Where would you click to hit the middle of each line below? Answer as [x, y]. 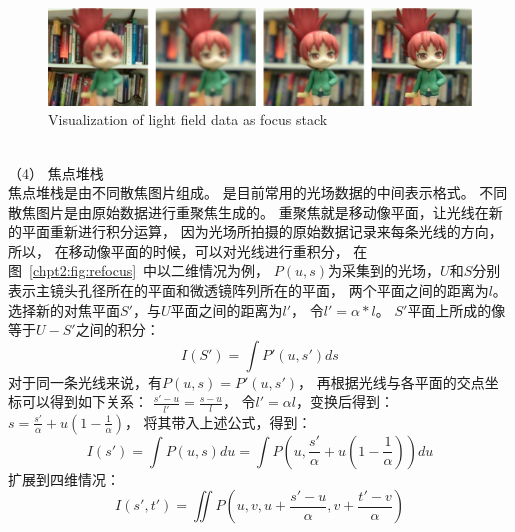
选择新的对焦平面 [64, 309]
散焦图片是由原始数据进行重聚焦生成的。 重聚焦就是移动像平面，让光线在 [248, 211]
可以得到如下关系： [84, 401]
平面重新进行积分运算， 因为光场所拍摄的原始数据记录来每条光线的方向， [262, 231]
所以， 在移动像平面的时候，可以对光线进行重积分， [178, 250]
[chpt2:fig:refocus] [83, 270]
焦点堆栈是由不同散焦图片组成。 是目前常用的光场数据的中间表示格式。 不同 [258, 192]
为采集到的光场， [384, 270]
